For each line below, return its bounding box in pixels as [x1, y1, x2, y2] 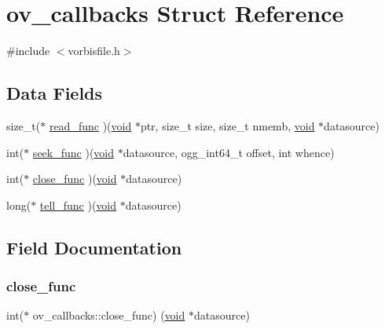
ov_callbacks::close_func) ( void [32, 307, 185, 324]
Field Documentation [6, 235, 182, 259]
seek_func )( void [32, 144, 115, 160]
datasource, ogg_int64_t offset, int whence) [123, 144, 335, 160]
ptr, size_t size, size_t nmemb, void [140, 117, 315, 133]
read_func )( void [49, 117, 132, 133]
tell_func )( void [39, 196, 117, 213]
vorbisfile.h [68, 42, 120, 59]
